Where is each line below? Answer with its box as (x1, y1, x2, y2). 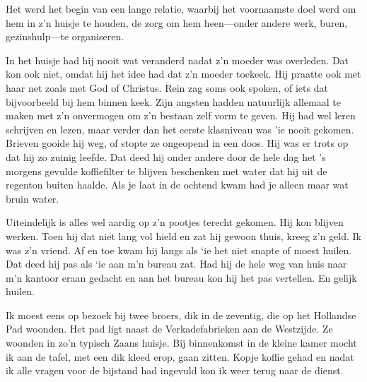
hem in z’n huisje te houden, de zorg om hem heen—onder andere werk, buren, (6, 15, 348, 30)
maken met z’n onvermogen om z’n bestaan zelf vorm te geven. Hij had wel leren (6, 108, 356, 123)
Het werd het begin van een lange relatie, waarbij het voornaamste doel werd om (6, 1, 356, 16)
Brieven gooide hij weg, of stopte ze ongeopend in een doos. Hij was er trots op (6, 136, 349, 150)
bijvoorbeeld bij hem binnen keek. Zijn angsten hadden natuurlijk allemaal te (6, 94, 341, 109)
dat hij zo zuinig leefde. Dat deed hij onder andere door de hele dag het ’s (6, 149, 326, 164)
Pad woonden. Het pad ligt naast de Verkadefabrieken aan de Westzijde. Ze (6, 321, 333, 336)
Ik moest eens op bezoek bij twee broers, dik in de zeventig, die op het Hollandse (6, 307, 356, 322)
